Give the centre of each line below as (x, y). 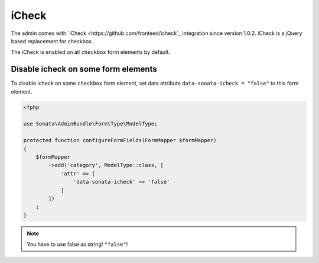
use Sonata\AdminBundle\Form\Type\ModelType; (90, 124)
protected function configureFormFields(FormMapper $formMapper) (120, 140)
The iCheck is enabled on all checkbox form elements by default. (91, 52)
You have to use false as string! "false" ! (77, 244)
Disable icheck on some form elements (84, 69)
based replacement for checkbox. (52, 41)
